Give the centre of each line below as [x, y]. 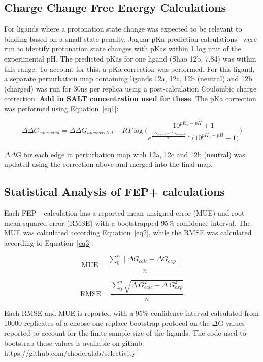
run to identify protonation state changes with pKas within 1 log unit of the [123, 49]
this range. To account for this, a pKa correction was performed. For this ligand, [129, 68]
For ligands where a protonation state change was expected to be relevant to [123, 29]
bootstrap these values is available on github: [74, 343]
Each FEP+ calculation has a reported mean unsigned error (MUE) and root [124, 212]
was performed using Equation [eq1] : [61, 108]
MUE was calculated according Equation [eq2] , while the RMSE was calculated [128, 233]
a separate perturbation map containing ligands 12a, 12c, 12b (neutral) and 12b [128, 79]
